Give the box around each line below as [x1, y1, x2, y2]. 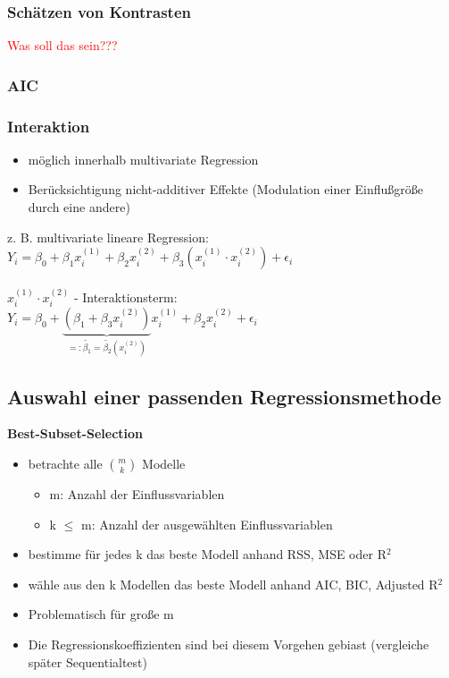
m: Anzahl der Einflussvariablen [49, 484, 225, 503]
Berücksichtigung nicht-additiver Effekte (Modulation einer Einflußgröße [28, 180, 424, 199]
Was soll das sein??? [7, 36, 118, 55]
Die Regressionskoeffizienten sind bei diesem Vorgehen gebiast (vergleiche [28, 634, 429, 653]
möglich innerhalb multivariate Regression [28, 149, 259, 168]
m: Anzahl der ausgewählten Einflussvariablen [80, 514, 333, 533]
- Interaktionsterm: [73, 287, 178, 306]
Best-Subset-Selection [7, 424, 144, 443]
